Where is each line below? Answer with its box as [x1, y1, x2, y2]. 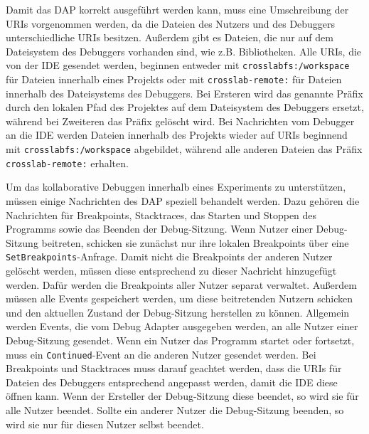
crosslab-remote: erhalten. [6, 155, 129, 170]
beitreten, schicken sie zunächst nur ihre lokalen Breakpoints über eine [41, 235, 349, 250]
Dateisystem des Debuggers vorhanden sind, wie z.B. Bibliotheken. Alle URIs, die [6, 43, 362, 58]
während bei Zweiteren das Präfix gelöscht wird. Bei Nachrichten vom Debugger [6, 113, 355, 128]
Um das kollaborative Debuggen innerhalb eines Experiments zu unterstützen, [6, 179, 346, 194]
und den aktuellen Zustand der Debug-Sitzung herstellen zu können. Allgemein [6, 305, 350, 319]
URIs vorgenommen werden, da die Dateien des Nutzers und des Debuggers [6, 16, 336, 31]
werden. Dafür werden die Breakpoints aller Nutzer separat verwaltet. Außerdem [6, 277, 357, 292]
